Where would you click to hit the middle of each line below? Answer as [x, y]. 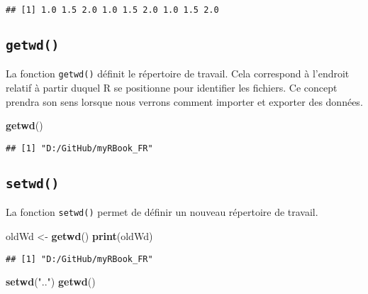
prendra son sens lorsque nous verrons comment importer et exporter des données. [184, 101]
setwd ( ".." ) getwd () [51, 282]
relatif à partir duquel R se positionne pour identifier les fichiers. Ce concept [172, 88]
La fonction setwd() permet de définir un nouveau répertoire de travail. [162, 212]
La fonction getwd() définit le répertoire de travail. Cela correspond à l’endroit [178, 73]
